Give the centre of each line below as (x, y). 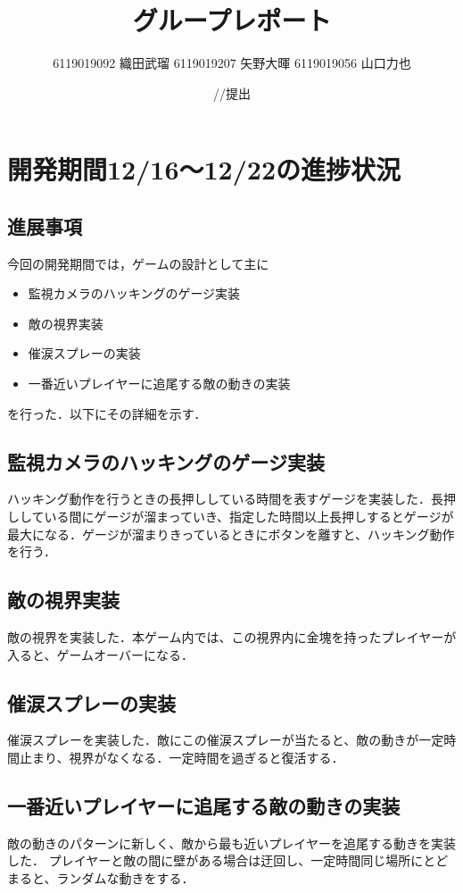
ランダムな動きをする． (125, 878)
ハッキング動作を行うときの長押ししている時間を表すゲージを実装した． (219, 499)
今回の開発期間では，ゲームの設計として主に (138, 263)
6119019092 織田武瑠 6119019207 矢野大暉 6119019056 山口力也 (232, 63)
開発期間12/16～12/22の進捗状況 (204, 169)
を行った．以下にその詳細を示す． (107, 413)
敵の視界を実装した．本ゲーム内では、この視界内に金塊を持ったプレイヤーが (232, 637)
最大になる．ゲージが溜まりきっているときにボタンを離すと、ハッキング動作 (231, 534)
